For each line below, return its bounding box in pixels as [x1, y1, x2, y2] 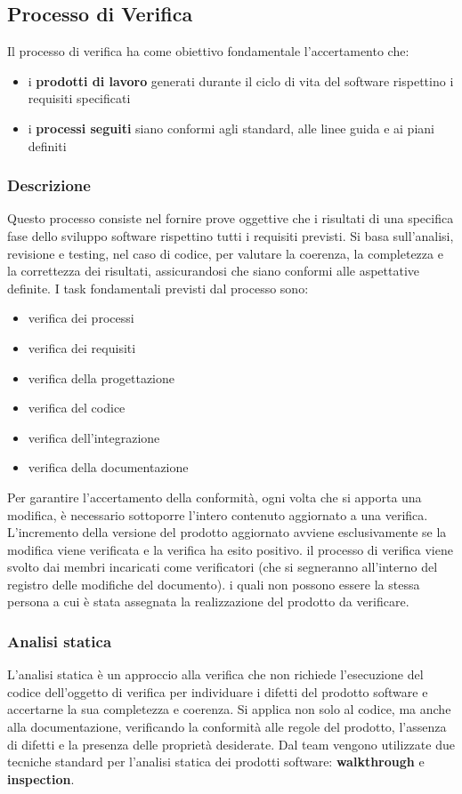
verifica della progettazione [28, 368, 174, 387]
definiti [28, 136, 67, 155]
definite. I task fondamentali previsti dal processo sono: [7, 278, 309, 297]
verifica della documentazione [28, 458, 189, 477]
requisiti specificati [28, 89, 131, 108]
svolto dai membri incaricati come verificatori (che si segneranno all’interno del [7, 557, 438, 576]
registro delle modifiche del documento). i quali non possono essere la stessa [7, 574, 420, 593]
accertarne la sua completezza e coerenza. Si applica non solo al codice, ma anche [7, 700, 451, 718]
